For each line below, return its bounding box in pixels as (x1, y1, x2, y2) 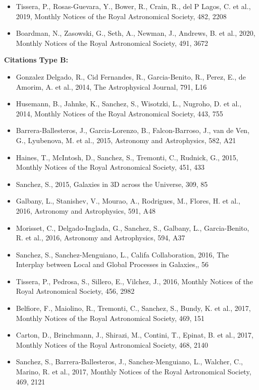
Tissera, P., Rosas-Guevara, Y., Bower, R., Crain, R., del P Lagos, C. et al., (16, 1, 251, 11)
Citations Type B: (4, 54, 68, 65)
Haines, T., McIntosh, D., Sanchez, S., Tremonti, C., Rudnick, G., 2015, (16, 152, 238, 162)
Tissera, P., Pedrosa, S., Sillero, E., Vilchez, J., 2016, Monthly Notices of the (16, 276, 253, 286)
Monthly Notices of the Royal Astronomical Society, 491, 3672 (16, 37, 209, 48)
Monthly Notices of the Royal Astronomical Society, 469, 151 (16, 312, 205, 323)
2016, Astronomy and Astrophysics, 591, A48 (16, 205, 156, 216)
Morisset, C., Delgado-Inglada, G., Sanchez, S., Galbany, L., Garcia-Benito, (16, 222, 249, 233)
